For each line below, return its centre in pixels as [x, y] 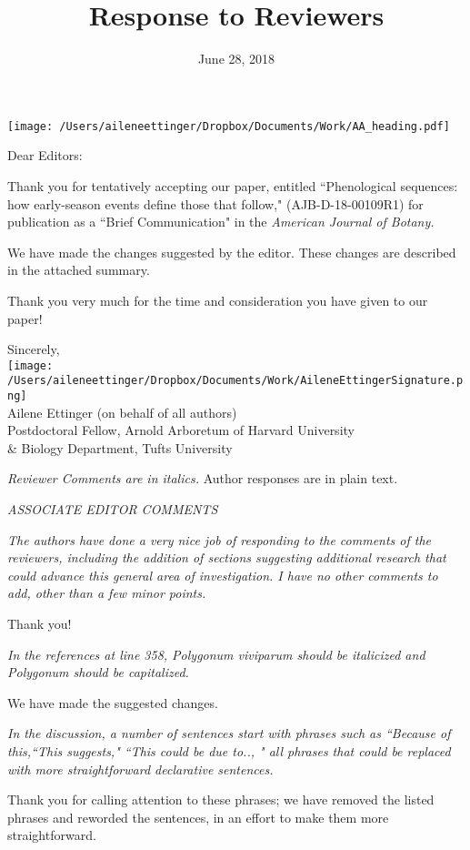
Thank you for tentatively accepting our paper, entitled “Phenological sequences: [233, 185]
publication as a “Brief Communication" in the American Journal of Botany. [221, 222]
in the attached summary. [79, 270]
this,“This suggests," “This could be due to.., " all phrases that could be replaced [229, 751]
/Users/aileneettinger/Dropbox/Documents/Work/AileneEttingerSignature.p [235, 381]
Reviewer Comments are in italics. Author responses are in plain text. [203, 478]
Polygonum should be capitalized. [98, 672]
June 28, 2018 [236, 59]
